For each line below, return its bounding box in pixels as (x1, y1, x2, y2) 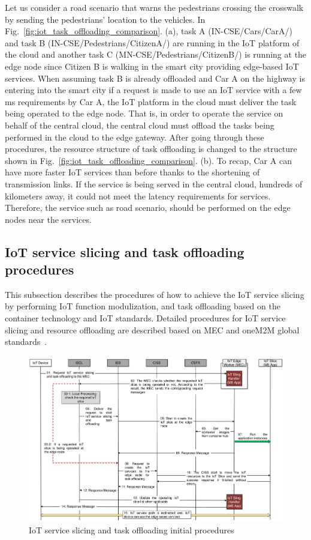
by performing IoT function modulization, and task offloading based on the (5, 300, 280, 312)
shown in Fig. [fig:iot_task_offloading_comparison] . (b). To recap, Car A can (5, 154, 292, 166)
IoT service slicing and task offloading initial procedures (29, 523, 234, 536)
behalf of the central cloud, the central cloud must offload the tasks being (5, 118, 274, 131)
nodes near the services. (5, 213, 92, 225)
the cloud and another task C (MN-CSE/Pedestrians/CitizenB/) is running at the (5, 48, 307, 61)
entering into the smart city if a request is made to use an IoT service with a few (5, 83, 302, 96)
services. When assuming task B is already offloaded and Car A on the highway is (5, 71, 305, 84)
